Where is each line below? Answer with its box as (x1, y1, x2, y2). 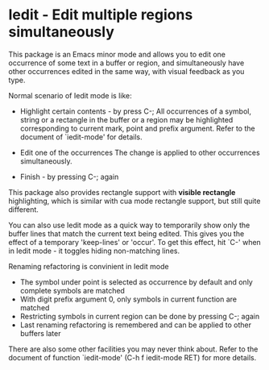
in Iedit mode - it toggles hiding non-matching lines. (8, 246, 180, 256)
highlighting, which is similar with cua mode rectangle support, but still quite (8, 196, 261, 206)
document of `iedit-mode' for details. (19, 131, 143, 142)
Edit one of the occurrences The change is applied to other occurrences (19, 148, 260, 157)
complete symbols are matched (19, 285, 125, 295)
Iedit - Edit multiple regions (8, 6, 193, 24)
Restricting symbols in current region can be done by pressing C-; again (19, 311, 260, 321)
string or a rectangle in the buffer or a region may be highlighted (19, 114, 234, 124)
